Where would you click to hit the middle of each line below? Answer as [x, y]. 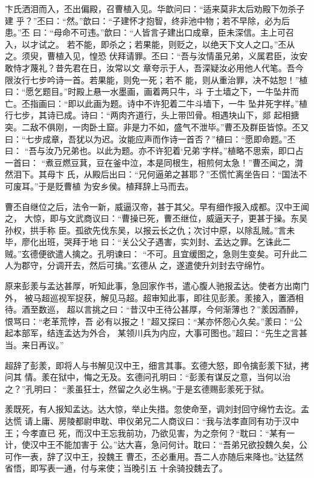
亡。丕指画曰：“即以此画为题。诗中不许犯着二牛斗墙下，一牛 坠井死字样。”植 [156, 103]
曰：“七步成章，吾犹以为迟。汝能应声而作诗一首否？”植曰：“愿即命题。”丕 [150, 139]
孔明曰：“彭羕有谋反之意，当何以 [217, 377]
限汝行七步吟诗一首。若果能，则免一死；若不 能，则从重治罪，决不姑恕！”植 [156, 79]
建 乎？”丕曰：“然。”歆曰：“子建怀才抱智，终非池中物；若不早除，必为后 [148, 20]
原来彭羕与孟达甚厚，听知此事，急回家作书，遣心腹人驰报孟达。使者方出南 [153, 286]
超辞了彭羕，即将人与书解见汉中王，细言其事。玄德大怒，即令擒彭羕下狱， [153, 365]
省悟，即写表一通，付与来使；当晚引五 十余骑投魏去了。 [116, 468]
